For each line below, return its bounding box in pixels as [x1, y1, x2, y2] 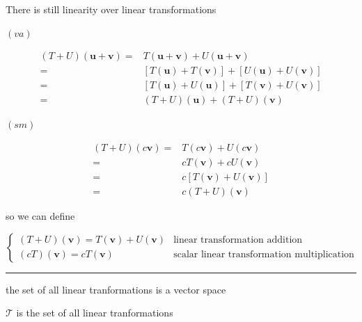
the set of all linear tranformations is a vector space [6, 282, 226, 296]
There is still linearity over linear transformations [6, 2, 217, 16]
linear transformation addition [173, 235, 303, 245]
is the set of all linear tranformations [16, 305, 173, 320]
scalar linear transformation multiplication [173, 250, 354, 260]
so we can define [6, 209, 75, 223]
